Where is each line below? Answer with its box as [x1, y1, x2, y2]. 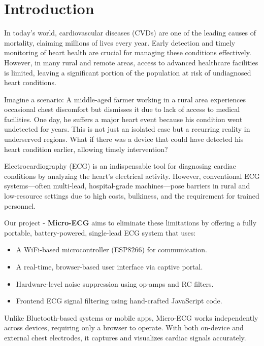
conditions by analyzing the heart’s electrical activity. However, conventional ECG [4, 170, 260, 181]
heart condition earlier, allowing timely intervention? [4, 143, 168, 154]
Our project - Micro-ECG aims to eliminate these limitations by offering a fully [4, 217, 257, 228]
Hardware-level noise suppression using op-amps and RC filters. [16, 278, 214, 289]
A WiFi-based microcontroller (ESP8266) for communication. [16, 244, 207, 255]
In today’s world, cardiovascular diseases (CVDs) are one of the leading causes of [4, 27, 256, 38]
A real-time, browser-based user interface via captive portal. [16, 261, 203, 272]
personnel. [4, 200, 36, 211]
